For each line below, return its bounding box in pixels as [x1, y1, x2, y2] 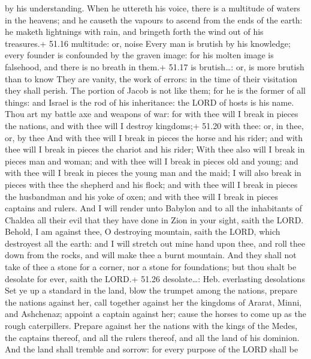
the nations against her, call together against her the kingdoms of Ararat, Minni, [5, 295, 302, 308]
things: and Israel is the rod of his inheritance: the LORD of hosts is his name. [5, 95, 294, 108]
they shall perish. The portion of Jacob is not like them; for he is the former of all [5, 84, 306, 97]
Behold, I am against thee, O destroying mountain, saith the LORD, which [5, 225, 280, 238]
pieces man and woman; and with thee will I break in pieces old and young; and [5, 154, 298, 167]
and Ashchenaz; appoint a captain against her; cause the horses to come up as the [5, 307, 306, 320]
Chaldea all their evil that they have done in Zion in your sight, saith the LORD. [5, 213, 304, 226]
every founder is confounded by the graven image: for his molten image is [5, 49, 274, 61]
